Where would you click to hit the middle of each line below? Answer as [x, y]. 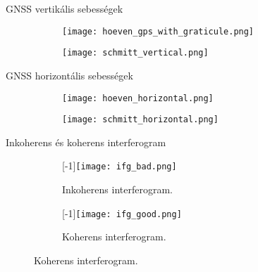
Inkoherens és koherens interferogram [86, 142]
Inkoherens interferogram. [117, 189]
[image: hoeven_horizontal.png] [138, 98]
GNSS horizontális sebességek [69, 75]
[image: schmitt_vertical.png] [135, 53]
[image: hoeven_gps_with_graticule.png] [158, 31]
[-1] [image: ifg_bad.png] [119, 166]
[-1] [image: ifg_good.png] [122, 213]
